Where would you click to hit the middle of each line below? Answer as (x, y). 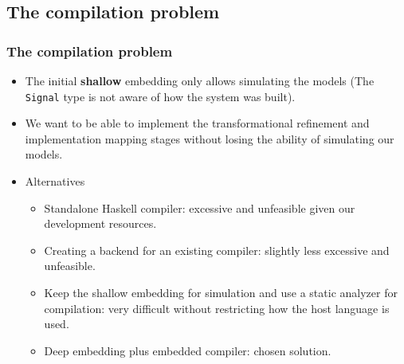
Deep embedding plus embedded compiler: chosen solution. (188, 350)
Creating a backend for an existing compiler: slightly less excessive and (217, 250)
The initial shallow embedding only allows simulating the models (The (200, 80)
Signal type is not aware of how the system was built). (160, 96)
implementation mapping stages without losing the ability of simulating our (210, 138)
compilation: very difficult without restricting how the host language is (217, 308)
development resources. (100, 223)
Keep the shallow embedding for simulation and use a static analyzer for (221, 292)
